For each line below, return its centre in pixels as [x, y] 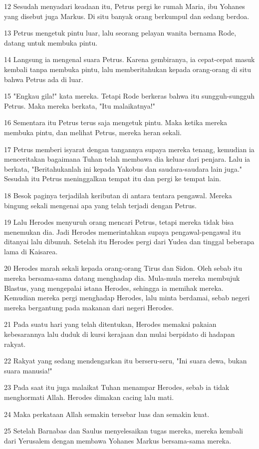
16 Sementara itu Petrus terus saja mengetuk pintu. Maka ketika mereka [116, 122]
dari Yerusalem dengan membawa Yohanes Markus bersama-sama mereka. [118, 440]
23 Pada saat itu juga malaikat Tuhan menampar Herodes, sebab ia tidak [117, 387]
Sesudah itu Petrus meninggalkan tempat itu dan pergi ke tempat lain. [113, 178]
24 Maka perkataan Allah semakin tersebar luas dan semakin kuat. [107, 414]
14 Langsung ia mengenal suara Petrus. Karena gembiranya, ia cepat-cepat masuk [129, 59]
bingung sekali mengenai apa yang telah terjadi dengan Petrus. [100, 205]
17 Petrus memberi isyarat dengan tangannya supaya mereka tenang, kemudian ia [129, 149]
